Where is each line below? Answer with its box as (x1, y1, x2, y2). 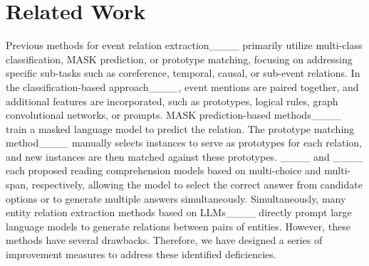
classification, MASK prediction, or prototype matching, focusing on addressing (6, 51, 353, 66)
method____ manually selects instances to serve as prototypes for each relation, (6, 135, 362, 150)
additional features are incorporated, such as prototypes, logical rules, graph (6, 93, 338, 108)
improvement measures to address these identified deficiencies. (6, 247, 276, 262)
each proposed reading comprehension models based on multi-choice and (6, 163, 321, 178)
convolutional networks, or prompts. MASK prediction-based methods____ (6, 107, 341, 122)
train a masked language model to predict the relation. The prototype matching (6, 121, 355, 136)
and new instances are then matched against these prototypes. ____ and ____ (6, 149, 363, 164)
